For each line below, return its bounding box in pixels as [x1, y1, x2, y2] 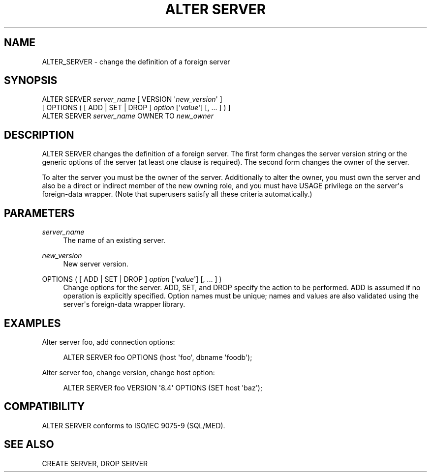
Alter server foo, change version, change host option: [42, 368, 215, 377]
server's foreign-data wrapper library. [63, 300, 185, 309]
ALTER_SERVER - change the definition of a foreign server [42, 57, 230, 66]
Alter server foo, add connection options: [42, 337, 175, 346]
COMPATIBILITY [4, 400, 85, 413]
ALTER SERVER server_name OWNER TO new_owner [42, 112, 214, 120]
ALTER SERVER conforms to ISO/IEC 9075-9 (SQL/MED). [42, 421, 225, 430]
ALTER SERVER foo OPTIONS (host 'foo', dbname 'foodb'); [63, 353, 252, 361]
